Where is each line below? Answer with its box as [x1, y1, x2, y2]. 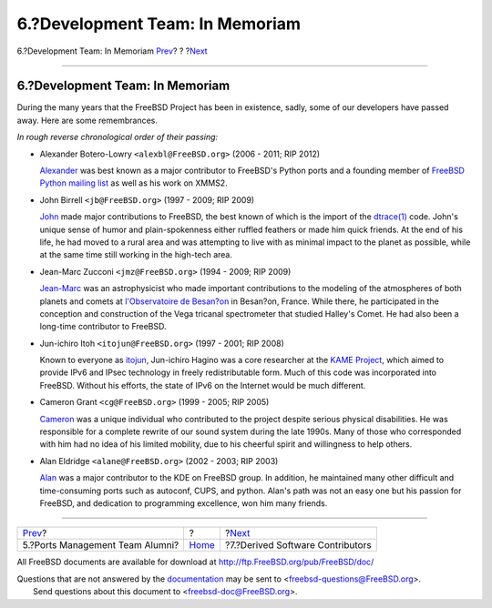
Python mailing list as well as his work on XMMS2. [39, 177, 228, 188]
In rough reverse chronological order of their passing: [16, 132, 219, 143]
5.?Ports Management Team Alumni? [22, 539, 179, 552]
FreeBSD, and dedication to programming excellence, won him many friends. [39, 498, 328, 509]
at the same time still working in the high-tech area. [39, 249, 232, 260]
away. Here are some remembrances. [16, 115, 159, 126]
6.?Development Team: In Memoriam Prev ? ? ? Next [16, 46, 209, 56]
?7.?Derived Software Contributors [224, 539, 373, 552]
